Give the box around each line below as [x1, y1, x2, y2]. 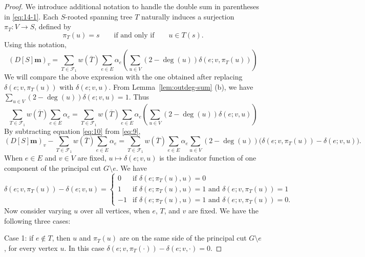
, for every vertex [4, 242, 58, 253]
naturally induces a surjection [141, 11, 234, 22]
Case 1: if [4, 232, 34, 243]
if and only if [114, 31, 155, 39]
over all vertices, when [80, 205, 150, 215]
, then [52, 232, 71, 243]
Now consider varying [4, 205, 72, 215]
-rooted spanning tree [65, 11, 133, 22]
